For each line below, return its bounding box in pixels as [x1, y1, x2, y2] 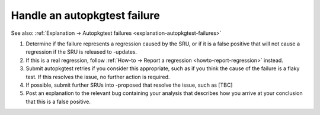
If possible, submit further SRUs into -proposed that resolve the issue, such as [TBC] [25, 81, 233, 88]
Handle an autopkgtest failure [11, 9, 160, 22]
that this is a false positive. [25, 98, 91, 105]
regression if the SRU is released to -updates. [25, 48, 137, 55]
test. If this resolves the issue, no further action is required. [25, 73, 170, 80]
